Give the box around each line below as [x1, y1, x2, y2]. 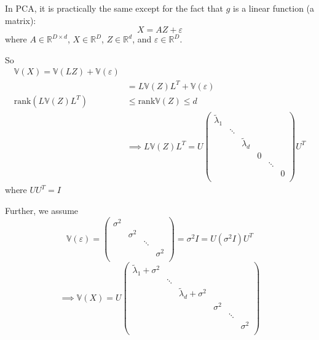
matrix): [5, 14, 36, 26]
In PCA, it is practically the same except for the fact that [5, 2, 224, 14]
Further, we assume [5, 204, 79, 216]
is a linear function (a [233, 2, 315, 14]
